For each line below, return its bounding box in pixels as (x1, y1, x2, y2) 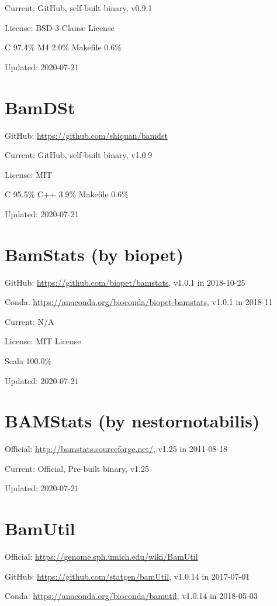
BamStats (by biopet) (5, 242, 184, 266)
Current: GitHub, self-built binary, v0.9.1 (5, 2, 153, 13)
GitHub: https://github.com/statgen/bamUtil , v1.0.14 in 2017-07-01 (5, 570, 250, 582)
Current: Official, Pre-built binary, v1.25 (5, 462, 149, 474)
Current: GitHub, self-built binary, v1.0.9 (5, 149, 153, 161)
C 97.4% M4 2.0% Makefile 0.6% (5, 41, 122, 53)
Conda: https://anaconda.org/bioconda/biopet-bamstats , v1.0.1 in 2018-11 (5, 296, 273, 308)
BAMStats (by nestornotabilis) (5, 409, 260, 433)
